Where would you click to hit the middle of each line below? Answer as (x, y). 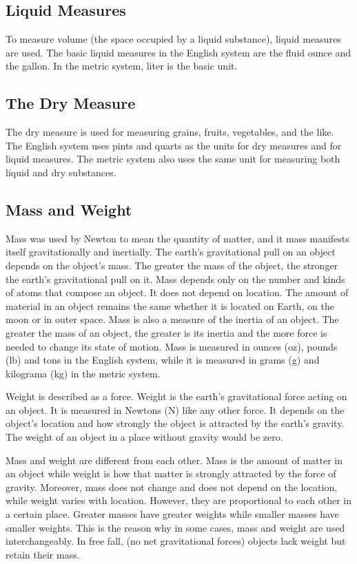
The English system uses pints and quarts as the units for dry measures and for (174, 145)
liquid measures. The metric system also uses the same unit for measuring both (173, 159)
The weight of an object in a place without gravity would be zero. (144, 437)
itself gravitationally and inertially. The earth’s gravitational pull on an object (171, 252)
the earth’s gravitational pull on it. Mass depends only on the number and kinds (175, 279)
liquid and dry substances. (61, 172)
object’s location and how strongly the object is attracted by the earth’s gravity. (175, 423)
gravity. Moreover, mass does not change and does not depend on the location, (172, 487)
